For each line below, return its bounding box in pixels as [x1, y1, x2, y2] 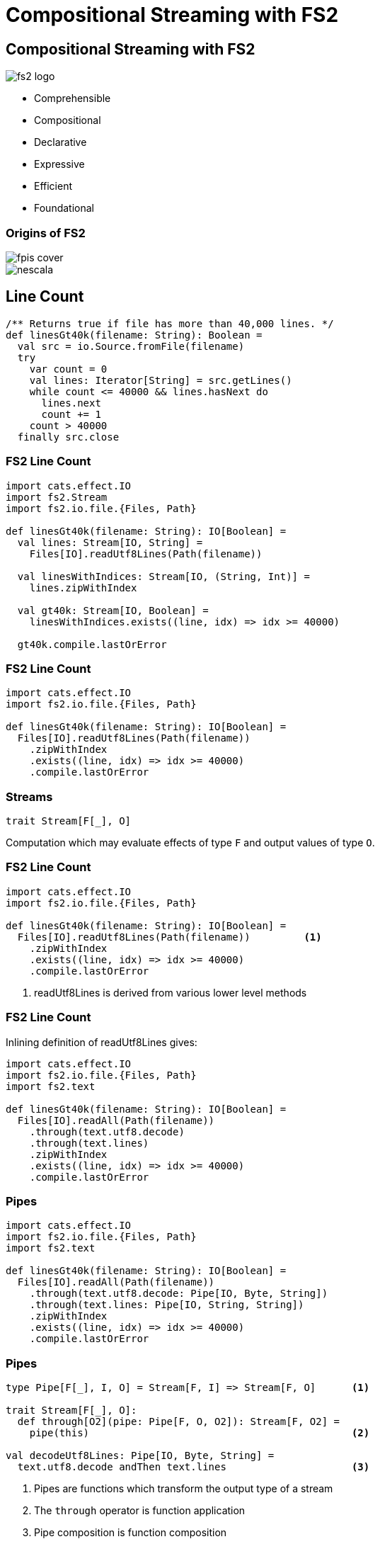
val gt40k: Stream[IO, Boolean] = [17, 604, 209, 616]
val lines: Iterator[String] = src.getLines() [29, 374, 292, 386]
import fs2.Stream [6, 491, 108, 503]
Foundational [34, 202, 94, 215]
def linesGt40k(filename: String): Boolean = [6, 329, 263, 341]
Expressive [34, 158, 85, 171]
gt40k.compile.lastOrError [17, 638, 167, 650]
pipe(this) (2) [29, 1427, 370, 1439]
